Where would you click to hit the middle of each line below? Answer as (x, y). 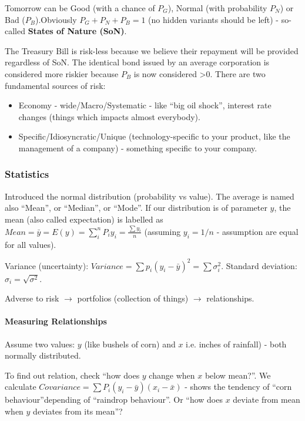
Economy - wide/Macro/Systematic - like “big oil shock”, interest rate (145, 105)
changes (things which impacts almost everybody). (109, 116)
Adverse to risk (32, 298)
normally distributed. (43, 355)
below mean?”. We (238, 375)
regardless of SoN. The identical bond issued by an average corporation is (137, 62)
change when (172, 375)
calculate (21, 387)
